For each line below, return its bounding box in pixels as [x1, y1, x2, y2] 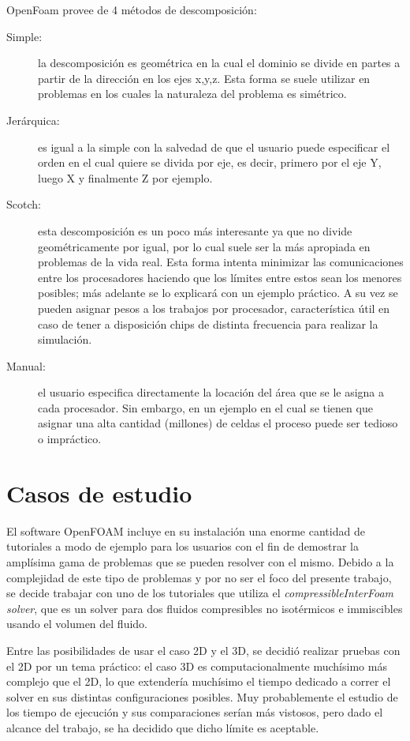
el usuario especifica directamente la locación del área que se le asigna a [38, 384, 385, 401]
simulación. [38, 331, 92, 348]
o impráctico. [38, 431, 102, 447]
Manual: [6, 357, 46, 374]
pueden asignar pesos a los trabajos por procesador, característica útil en [38, 299, 390, 316]
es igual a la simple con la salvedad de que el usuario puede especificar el [38, 138, 390, 155]
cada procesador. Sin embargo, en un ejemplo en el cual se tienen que [38, 399, 373, 416]
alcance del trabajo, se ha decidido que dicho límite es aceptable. [6, 719, 319, 735]
